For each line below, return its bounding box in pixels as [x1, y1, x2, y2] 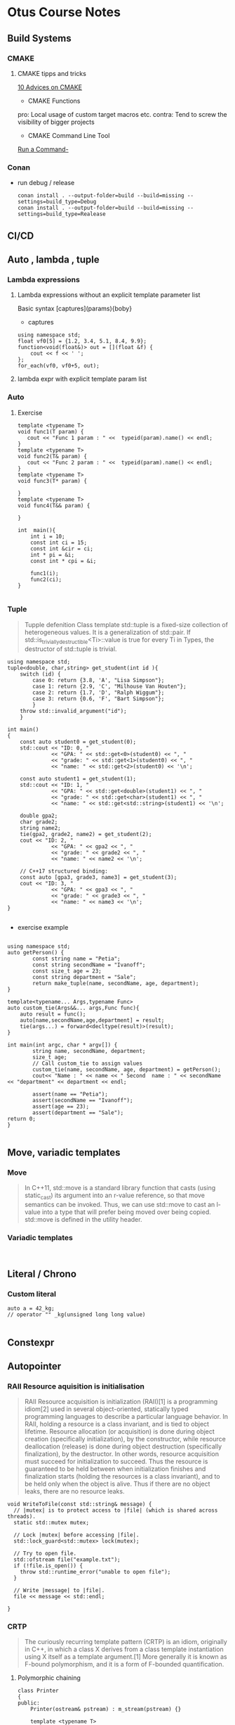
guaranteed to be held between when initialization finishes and [24, 1465, 206, 1473]
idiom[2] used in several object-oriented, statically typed [24, 1405, 189, 1413]
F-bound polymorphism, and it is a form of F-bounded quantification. [24, 1660, 224, 1669]
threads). [7, 1513, 36, 1520]
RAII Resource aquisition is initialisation [7, 1381, 145, 1391]
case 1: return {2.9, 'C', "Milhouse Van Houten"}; [32, 683, 187, 690]
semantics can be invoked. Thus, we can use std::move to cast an [24, 1201, 215, 1209]
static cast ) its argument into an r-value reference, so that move [24, 1191, 206, 1201]
